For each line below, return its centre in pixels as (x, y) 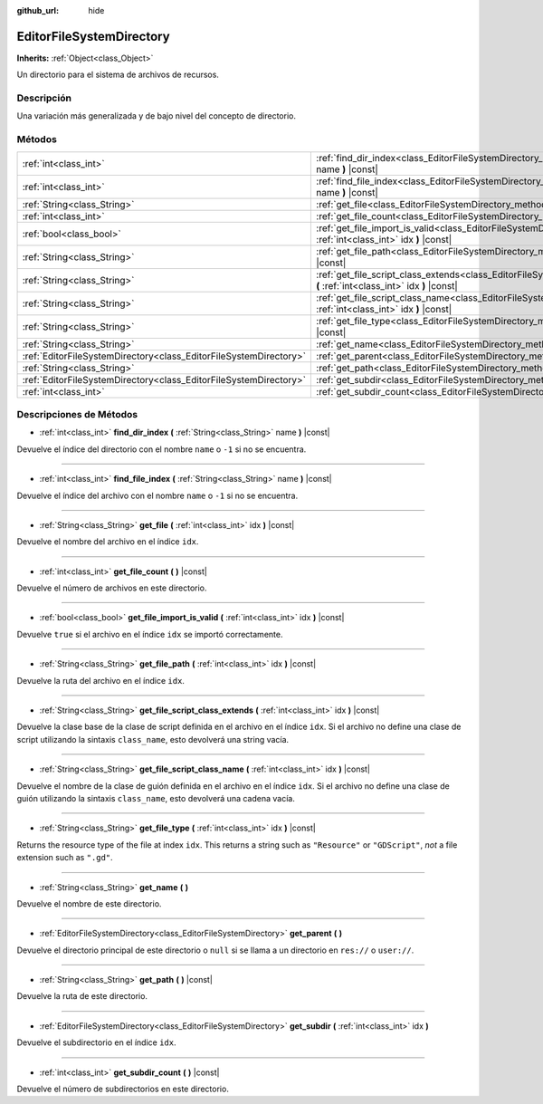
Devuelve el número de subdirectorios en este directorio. (123, 1089)
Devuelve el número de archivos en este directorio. (112, 588)
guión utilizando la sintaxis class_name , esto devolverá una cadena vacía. (156, 798)
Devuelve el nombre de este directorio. (89, 903)
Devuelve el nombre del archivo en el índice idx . (108, 542)
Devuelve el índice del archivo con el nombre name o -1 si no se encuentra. (157, 495)
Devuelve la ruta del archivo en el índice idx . (101, 680)
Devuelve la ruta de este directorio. (82, 996)
